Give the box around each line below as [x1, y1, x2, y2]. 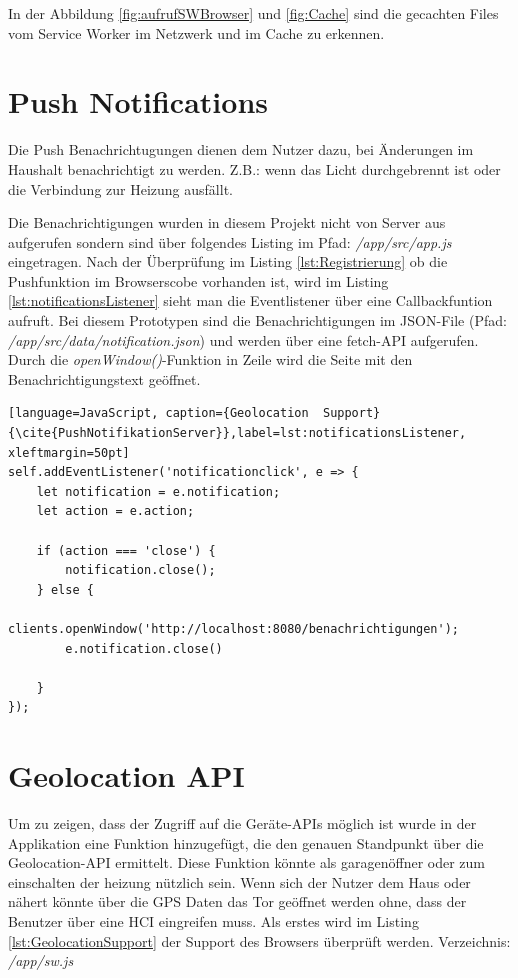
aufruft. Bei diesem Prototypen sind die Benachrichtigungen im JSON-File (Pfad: [8, 310, 507, 331]
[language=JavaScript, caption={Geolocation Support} [8, 406, 381, 421]
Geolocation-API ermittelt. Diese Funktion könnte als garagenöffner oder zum [8, 852, 485, 873]
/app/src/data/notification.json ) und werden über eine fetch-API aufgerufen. [8, 329, 479, 350]
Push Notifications [8, 81, 268, 122]
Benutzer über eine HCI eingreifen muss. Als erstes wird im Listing [8, 911, 419, 932]
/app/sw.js [8, 950, 74, 971]
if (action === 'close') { [36, 543, 216, 558]
